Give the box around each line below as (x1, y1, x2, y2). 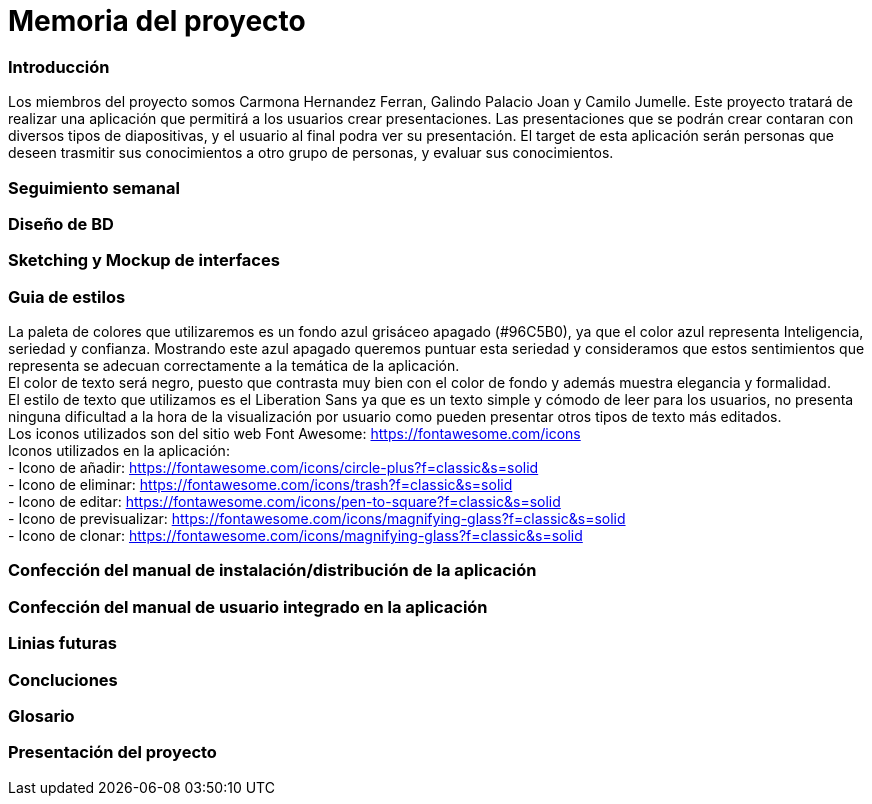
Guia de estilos (8, 286, 126, 307)
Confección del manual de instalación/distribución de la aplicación (8, 560, 537, 581)
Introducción (8, 56, 110, 77)
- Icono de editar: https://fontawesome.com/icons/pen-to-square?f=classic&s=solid (8, 493, 561, 510)
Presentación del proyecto (8, 742, 217, 763)
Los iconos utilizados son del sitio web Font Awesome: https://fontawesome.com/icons (8, 425, 581, 442)
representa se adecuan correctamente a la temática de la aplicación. (8, 357, 460, 374)
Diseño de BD (8, 213, 114, 234)
